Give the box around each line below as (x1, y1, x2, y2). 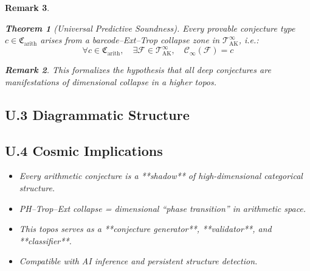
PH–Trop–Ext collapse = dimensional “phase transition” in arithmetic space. (19, 202, 306, 214)
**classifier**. (19, 234, 72, 247)
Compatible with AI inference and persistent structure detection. (19, 255, 258, 267)
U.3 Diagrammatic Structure (5, 105, 190, 124)
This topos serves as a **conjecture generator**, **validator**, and (19, 222, 272, 235)
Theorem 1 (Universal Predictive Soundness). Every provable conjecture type (5, 21, 295, 34)
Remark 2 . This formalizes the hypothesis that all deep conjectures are (5, 63, 271, 76)
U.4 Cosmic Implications (5, 141, 163, 160)
